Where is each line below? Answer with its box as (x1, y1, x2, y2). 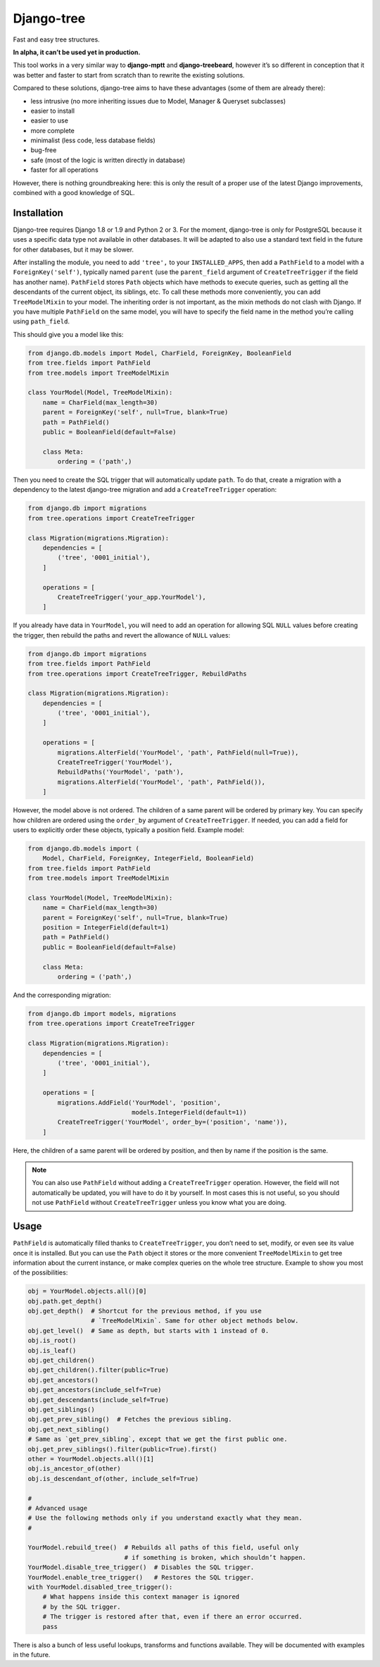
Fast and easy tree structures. (13, 35, 100, 44)
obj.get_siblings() (27, 1406, 95, 1413)
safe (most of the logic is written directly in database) (30, 156, 186, 164)
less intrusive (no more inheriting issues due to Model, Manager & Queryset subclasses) (30, 97, 286, 105)
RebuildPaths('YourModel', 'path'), (57, 768, 184, 776)
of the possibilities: (13, 1268, 68, 1277)
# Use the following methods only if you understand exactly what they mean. (27, 1514, 303, 1522)
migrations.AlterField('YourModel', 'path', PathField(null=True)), (57, 748, 299, 757)
